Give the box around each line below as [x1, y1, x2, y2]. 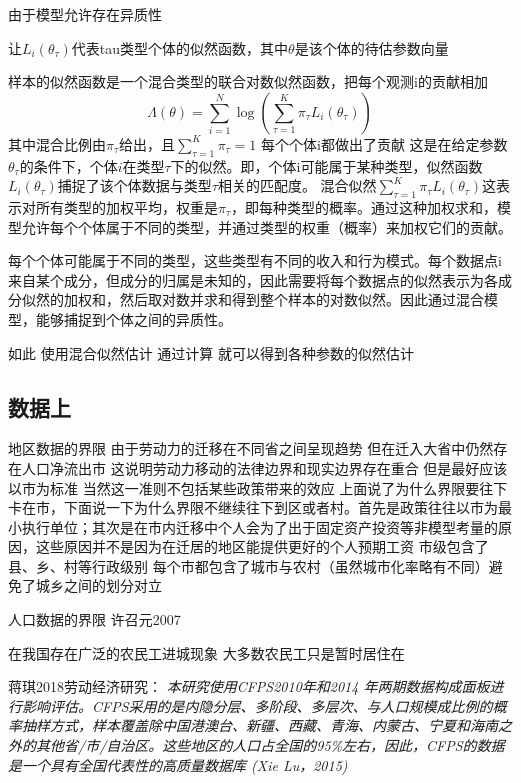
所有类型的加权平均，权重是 [35, 196, 218, 217]
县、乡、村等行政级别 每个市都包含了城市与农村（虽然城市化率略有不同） [8, 555, 489, 576]
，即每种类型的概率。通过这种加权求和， [231, 196, 498, 217]
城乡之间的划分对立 [35, 575, 162, 596]
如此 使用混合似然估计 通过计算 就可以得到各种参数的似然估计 [8, 342, 414, 363]
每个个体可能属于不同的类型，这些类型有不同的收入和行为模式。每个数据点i [8, 250, 502, 271]
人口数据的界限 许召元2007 [8, 609, 181, 630]
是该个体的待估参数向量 [294, 37, 449, 58]
